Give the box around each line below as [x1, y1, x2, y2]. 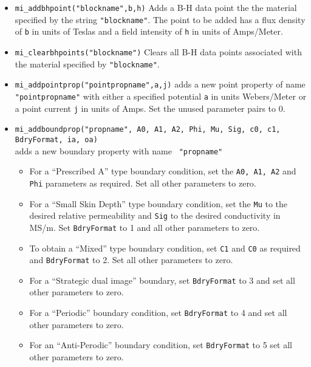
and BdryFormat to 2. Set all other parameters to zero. [29, 253, 233, 266]
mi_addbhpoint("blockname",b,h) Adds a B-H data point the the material [15, 1, 297, 13]
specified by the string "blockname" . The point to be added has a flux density [15, 13, 306, 26]
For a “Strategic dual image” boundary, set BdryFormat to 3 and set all [29, 273, 295, 286]
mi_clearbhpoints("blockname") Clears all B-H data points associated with [15, 45, 302, 58]
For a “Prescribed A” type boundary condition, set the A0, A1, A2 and [29, 165, 296, 177]
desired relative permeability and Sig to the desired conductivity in [29, 209, 281, 222]
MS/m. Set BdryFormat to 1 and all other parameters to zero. [29, 221, 260, 233]
